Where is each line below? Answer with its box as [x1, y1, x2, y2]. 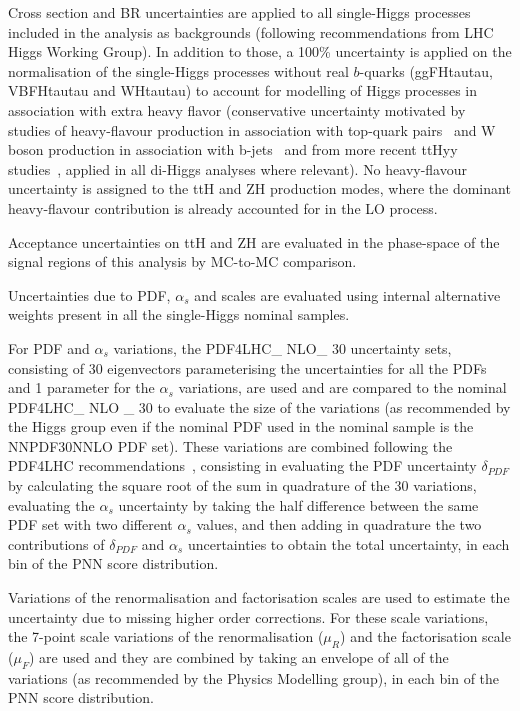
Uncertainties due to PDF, [8, 284, 171, 305]
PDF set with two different [8, 514, 173, 535]
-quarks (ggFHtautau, [359, 60, 493, 81]
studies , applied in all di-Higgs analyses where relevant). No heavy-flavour [8, 158, 468, 179]
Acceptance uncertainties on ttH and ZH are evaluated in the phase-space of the [8, 231, 500, 252]
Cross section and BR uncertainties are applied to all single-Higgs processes [8, 2, 471, 22]
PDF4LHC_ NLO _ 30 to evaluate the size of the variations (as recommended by [8, 396, 511, 417]
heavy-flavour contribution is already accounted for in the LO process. [8, 197, 438, 218]
